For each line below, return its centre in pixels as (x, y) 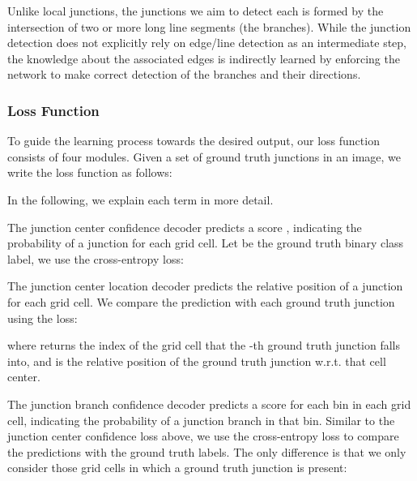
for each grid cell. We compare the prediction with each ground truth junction (201, 301)
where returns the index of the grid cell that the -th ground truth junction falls (204, 345)
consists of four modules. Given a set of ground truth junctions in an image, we (204, 156)
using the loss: (43, 318)
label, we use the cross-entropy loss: (96, 258)
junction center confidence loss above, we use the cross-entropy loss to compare (203, 436)
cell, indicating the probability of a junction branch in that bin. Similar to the (201, 420)
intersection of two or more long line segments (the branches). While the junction (209, 26)
